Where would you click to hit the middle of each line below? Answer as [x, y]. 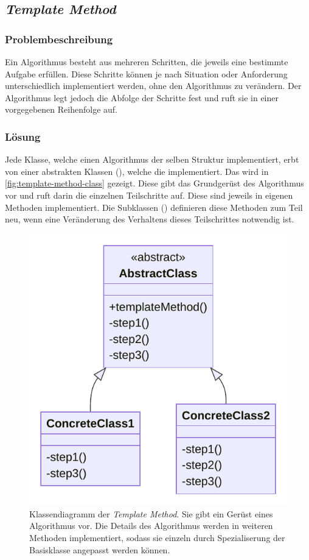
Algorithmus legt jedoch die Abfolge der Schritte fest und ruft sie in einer [142, 97]
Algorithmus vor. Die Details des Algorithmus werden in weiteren [151, 526]
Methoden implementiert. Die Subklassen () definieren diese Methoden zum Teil [154, 207]
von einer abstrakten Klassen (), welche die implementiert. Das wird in [137, 171]
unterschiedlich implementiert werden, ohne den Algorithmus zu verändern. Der [153, 86]
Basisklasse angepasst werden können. [100, 549]
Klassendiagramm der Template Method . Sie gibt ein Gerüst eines [151, 513]
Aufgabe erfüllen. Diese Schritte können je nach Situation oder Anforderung [146, 73]
